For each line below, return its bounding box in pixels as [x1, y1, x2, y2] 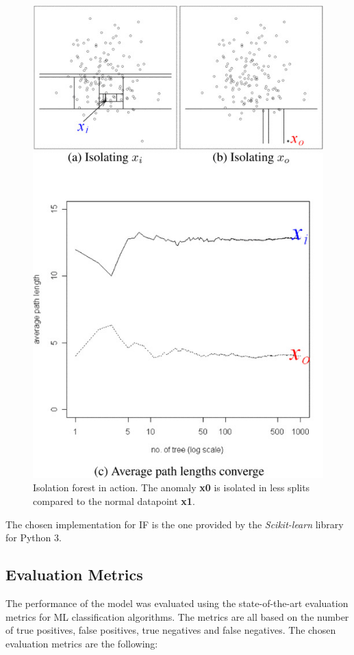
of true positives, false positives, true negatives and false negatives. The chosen [5, 623, 336, 637]
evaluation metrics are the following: [5, 636, 158, 650]
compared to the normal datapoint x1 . [33, 494, 195, 508]
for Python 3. [5, 530, 62, 545]
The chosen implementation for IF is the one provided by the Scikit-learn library [5, 517, 344, 531]
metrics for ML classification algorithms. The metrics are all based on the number [5, 609, 349, 623]
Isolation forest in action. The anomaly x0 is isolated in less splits [33, 480, 310, 495]
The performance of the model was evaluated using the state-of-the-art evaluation [5, 596, 349, 610]
